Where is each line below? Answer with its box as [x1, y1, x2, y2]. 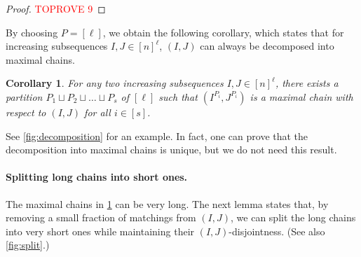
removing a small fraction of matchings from [6, 210, 196, 225]
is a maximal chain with [250, 89, 353, 104]
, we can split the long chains [231, 210, 356, 225]
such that [158, 89, 198, 104]
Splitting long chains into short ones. [6, 169, 188, 184]
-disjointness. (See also [229, 223, 325, 238]
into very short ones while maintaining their [6, 223, 195, 238]
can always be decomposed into [200, 39, 334, 53]
